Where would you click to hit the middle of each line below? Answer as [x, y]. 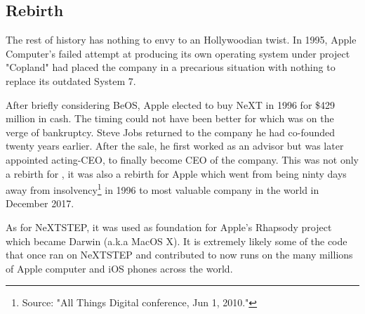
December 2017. [40, 203]
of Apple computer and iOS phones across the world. [119, 268]
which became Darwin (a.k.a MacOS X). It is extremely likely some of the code [177, 241]
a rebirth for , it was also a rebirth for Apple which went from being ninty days [176, 173]
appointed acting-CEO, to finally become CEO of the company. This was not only [182, 159]
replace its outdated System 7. [71, 80]
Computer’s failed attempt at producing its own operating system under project [178, 53]
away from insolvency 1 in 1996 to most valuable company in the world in [162, 189]
